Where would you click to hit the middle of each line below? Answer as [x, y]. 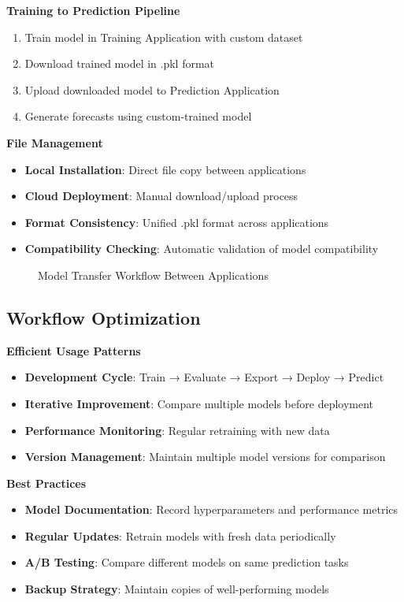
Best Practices [46, 483]
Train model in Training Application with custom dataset [164, 37]
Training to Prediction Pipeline [93, 10]
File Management [55, 142]
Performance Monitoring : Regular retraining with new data [177, 430]
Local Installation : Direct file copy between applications [165, 169]
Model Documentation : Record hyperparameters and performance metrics [211, 509]
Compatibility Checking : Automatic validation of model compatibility [202, 249]
